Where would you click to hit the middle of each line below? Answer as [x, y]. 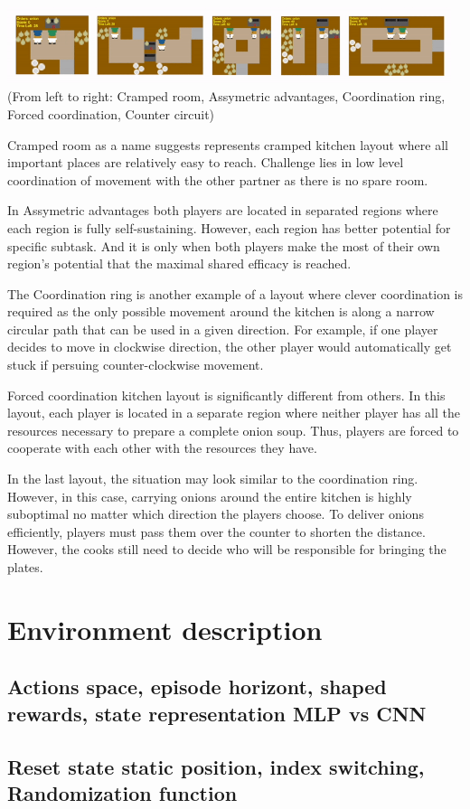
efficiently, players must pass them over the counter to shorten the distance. [216, 531]
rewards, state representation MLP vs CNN [217, 713]
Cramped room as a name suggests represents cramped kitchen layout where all [228, 144]
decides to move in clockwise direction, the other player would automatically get [230, 347]
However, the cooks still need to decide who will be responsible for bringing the [227, 549]
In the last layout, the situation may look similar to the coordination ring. [213, 479]
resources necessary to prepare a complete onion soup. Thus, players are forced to [233, 430]
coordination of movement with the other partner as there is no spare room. [218, 179]
